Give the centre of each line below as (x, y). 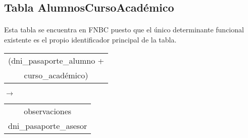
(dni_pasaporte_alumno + (56, 60)
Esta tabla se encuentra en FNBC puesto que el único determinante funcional (124, 30)
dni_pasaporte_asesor (48, 125)
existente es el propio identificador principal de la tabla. (90, 39)
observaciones (48, 111)
